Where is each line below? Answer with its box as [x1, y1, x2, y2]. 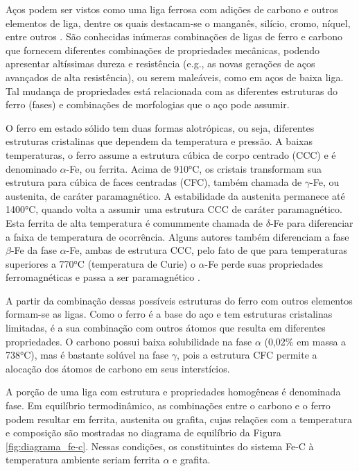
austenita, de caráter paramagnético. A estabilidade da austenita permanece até [6, 188, 345, 203]
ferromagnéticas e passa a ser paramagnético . [6, 270, 200, 284]
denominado [6, 161, 57, 175]
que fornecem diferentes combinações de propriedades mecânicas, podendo [6, 42, 320, 57]
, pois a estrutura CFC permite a [176, 348, 317, 362]
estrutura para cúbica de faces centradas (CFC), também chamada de [6, 175, 302, 189]
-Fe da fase [10, 243, 57, 257]
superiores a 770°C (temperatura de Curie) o [6, 256, 195, 271]
